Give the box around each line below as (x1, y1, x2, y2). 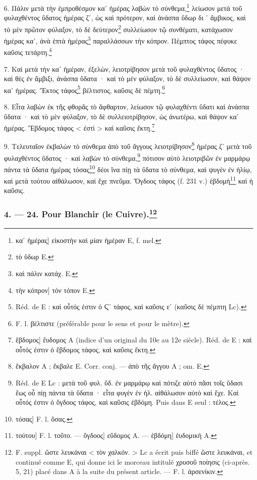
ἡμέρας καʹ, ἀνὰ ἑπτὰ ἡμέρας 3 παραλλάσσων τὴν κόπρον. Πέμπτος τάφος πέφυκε (4, 34, 237, 46)
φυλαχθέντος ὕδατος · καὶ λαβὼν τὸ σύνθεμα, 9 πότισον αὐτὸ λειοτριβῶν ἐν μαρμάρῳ (4, 151, 250, 163)
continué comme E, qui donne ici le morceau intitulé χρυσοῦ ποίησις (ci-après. (15, 456, 250, 467)
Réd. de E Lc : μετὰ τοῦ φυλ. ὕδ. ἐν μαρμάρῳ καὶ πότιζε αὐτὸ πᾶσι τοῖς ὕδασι (15, 378, 243, 388)
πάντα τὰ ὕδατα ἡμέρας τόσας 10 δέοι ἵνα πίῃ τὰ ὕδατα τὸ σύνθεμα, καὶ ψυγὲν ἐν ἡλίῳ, (4, 162, 252, 174)
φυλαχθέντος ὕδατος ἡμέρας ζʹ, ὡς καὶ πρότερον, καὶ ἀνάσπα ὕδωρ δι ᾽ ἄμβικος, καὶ (4, 12, 246, 23)
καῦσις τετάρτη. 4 (4, 46, 52, 57)
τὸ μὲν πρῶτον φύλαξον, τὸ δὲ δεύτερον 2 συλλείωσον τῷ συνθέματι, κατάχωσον (4, 22, 233, 34)
